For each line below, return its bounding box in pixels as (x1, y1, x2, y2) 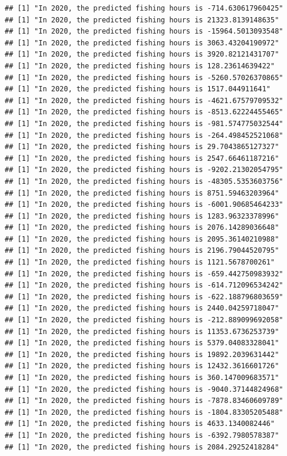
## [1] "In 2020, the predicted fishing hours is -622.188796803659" (5, 292, 283, 301)
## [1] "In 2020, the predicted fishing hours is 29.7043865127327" (5, 143, 279, 151)
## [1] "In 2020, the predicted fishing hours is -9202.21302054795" (5, 166, 283, 174)
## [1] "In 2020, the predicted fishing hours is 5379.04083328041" (5, 339, 279, 348)
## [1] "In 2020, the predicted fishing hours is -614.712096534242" (5, 281, 283, 290)
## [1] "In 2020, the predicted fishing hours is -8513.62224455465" (5, 108, 283, 117)
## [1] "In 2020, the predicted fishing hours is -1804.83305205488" (5, 408, 283, 417)
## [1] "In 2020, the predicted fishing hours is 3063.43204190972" (5, 38, 279, 47)
